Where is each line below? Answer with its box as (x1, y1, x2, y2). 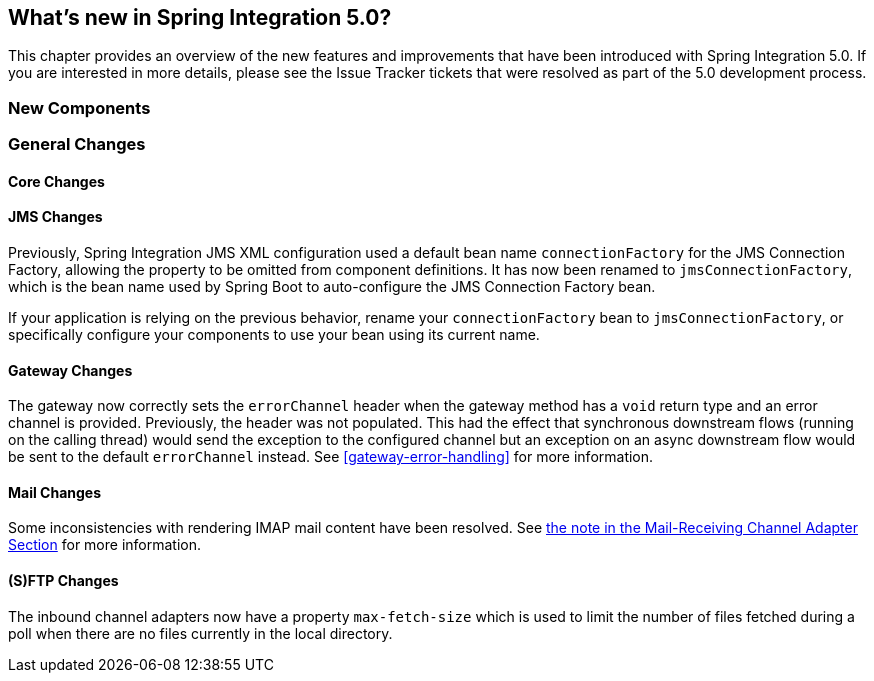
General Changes (8, 134, 146, 155)
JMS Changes (8, 208, 103, 226)
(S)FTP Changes (8, 572, 119, 590)
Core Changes (8, 172, 105, 190)
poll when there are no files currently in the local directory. (8, 624, 393, 642)
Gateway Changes (8, 361, 133, 379)
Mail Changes (8, 483, 102, 501)
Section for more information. (8, 536, 202, 554)
